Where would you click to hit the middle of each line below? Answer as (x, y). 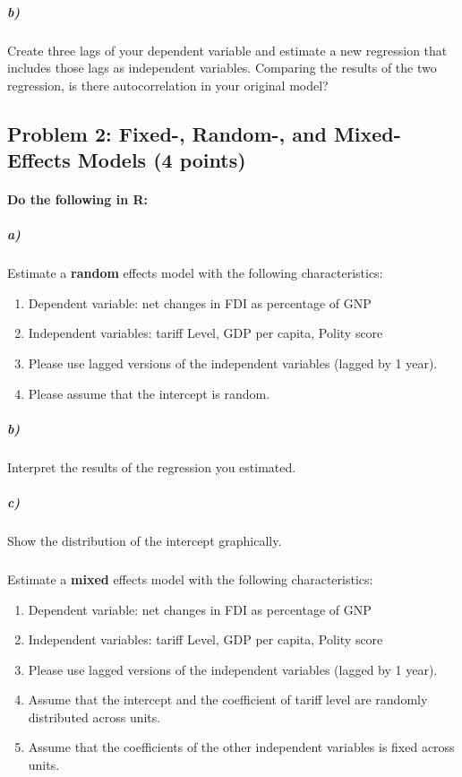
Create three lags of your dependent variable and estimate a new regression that (227, 50)
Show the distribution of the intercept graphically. (145, 540)
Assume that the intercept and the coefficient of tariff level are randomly (228, 699)
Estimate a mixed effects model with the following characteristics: (190, 578)
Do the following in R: (77, 199)
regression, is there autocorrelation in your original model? (168, 85)
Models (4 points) (162, 160)
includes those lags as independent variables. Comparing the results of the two (222, 68)
